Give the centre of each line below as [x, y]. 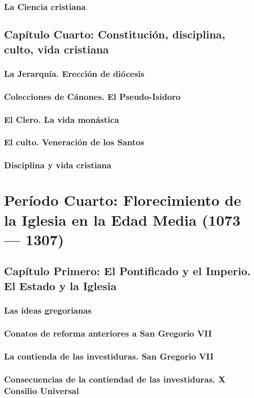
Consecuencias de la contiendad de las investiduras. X [115, 379]
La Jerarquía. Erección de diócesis [74, 73]
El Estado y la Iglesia [60, 285]
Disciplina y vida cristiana [58, 165]
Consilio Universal [41, 390]
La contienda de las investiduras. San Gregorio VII [109, 356]
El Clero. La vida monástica [61, 119]
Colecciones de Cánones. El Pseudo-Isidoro [92, 96]
